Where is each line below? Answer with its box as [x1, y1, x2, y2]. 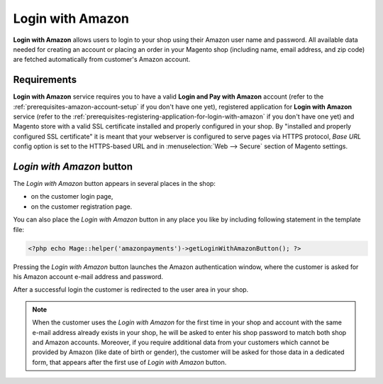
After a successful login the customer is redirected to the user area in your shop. [13, 285, 249, 294]
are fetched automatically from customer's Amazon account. [13, 55, 191, 64]
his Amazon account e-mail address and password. [13, 273, 163, 281]
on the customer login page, [30, 192, 113, 201]
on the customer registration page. [30, 202, 133, 211]
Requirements [13, 74, 77, 86]
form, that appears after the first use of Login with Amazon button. [32, 358, 227, 366]
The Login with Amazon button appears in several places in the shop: [13, 180, 216, 188]
